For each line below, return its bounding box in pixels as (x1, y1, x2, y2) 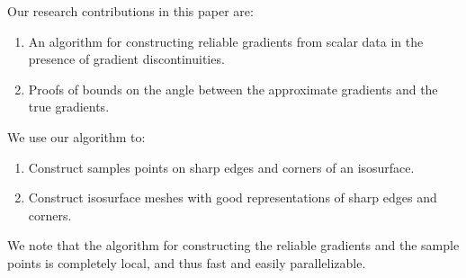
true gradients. (28, 97, 110, 116)
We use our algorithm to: (7, 127, 146, 146)
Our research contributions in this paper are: (7, 2, 254, 20)
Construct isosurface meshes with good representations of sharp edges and (28, 188, 437, 207)
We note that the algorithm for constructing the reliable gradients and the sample (7, 236, 460, 255)
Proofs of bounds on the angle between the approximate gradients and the (28, 79, 438, 98)
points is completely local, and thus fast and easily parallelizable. (7, 253, 366, 272)
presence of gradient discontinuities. (28, 49, 225, 68)
